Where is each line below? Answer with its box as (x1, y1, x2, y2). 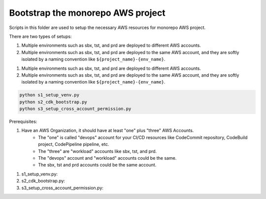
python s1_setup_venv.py (19, 92, 80, 98)
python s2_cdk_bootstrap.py (19, 99, 87, 105)
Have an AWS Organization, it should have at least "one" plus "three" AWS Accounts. (21, 128, 194, 134)
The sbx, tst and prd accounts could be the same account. (38, 162, 157, 168)
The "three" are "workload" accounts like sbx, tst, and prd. (38, 148, 157, 154)
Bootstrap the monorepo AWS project (9, 7, 166, 18)
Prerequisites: (9, 118, 37, 125)
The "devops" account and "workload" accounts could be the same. (38, 155, 177, 161)
